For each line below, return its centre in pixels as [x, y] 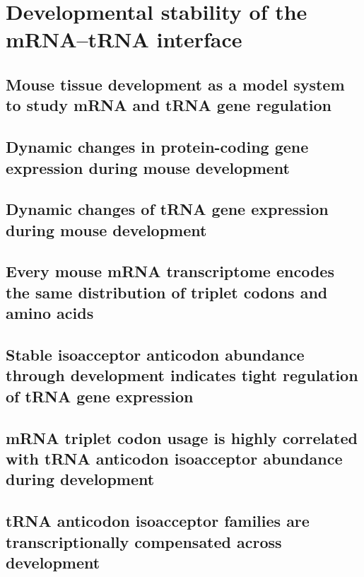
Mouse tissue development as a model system [175, 84]
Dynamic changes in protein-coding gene [157, 147]
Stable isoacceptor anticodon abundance [155, 355]
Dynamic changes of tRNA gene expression [167, 209]
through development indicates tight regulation [182, 375]
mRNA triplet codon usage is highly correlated [182, 437]
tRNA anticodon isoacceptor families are [158, 521]
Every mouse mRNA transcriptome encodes [170, 271]
